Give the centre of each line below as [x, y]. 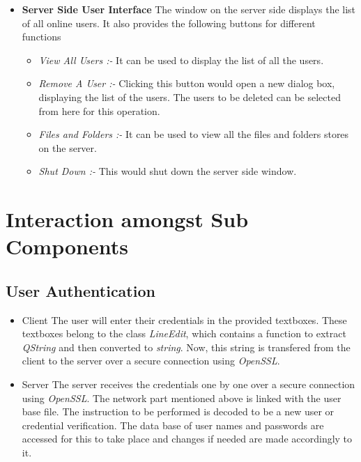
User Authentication [80, 290]
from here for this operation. [99, 110]
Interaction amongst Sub [127, 219]
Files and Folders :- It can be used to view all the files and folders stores [194, 134]
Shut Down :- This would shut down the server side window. [168, 171]
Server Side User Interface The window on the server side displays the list [189, 9]
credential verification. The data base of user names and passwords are [173, 425]
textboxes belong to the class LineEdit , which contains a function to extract [184, 333]
